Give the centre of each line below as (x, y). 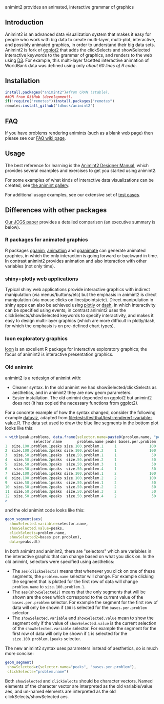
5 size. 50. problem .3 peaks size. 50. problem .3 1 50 (81, 464)
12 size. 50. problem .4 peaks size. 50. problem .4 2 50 (81, 496)
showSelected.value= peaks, (37, 528)
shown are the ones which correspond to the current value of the (78, 597)
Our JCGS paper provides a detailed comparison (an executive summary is (80, 222)
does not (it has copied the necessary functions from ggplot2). (75, 403)
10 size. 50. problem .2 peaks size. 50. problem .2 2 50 (81, 487)
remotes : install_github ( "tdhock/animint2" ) (50, 106)
